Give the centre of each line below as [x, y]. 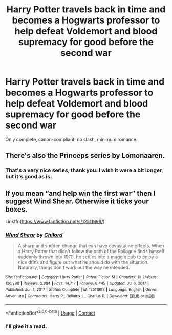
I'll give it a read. [26, 326]
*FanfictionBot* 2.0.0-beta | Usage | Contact [50, 312]
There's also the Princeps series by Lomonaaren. [85, 155]
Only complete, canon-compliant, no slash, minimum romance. [71, 139]
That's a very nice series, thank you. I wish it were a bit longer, [84, 170]
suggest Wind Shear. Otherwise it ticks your [77, 201]
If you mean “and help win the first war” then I [80, 193]
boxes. [16, 209]
